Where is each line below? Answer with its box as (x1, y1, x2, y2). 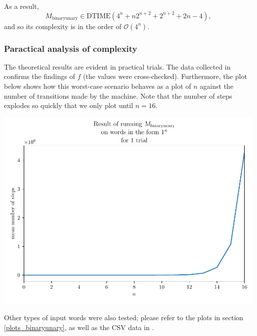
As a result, (4, 1, 39, 11)
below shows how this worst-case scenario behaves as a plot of (4, 81, 191, 91)
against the (200, 81, 234, 91)
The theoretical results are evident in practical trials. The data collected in (4, 61, 231, 72)
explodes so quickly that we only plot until (4, 100, 133, 111)
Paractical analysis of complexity (4, 42, 137, 54)
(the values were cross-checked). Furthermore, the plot (83, 71, 247, 81)
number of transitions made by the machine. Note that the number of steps (4, 90, 232, 101)
